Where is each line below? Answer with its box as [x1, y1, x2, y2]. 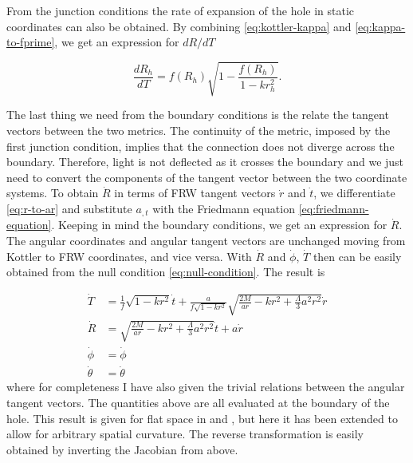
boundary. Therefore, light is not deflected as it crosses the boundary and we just [6, 153, 404, 170]
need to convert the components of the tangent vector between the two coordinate [6, 168, 407, 185]
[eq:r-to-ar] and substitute [6, 200, 132, 216]
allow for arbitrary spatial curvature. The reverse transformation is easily [6, 425, 364, 442]
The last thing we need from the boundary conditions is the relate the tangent [6, 106, 389, 123]
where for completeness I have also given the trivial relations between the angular [6, 378, 405, 395]
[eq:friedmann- [298, 200, 369, 216]
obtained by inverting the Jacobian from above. [6, 441, 238, 457]
